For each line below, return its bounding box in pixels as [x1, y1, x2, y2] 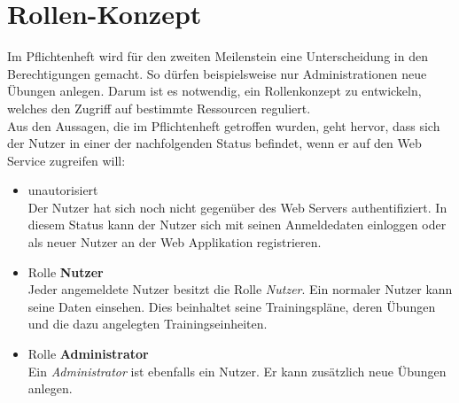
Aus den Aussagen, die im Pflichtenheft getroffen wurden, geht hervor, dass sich [7, 116, 440, 135]
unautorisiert [27, 181, 98, 199]
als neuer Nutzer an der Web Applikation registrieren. [27, 233, 322, 252]
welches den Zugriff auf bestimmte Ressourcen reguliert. [7, 98, 311, 117]
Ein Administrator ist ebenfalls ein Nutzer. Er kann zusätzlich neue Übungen [27, 361, 447, 380]
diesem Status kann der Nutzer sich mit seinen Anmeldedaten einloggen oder [27, 215, 447, 234]
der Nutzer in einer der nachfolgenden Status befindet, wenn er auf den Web [7, 134, 422, 152]
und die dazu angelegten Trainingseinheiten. [27, 314, 268, 333]
